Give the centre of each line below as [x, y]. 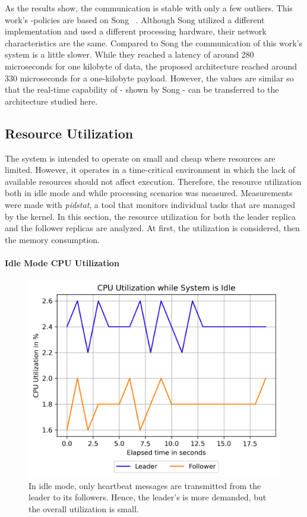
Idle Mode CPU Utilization [62, 262]
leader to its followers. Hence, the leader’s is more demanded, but [148, 497]
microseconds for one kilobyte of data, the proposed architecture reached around [151, 66]
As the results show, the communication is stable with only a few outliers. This [149, 8]
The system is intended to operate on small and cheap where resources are [140, 158]
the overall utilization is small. [84, 508]
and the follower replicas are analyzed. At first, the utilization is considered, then [152, 228]
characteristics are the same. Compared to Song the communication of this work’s [154, 42]
